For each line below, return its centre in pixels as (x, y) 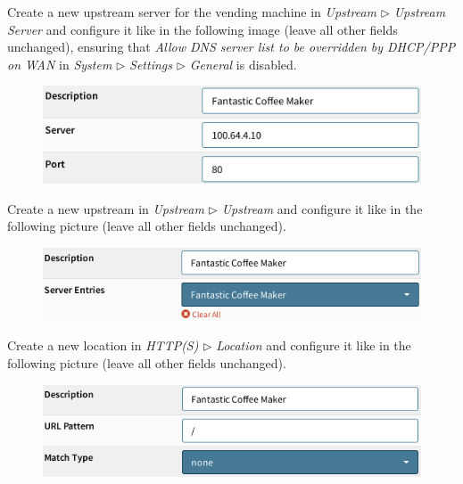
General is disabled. (243, 64)
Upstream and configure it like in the (322, 208)
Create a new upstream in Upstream (106, 208)
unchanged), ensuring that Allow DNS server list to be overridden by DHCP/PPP (231, 47)
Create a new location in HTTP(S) (103, 345)
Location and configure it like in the (314, 345)
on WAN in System (60, 64)
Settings (151, 64)
